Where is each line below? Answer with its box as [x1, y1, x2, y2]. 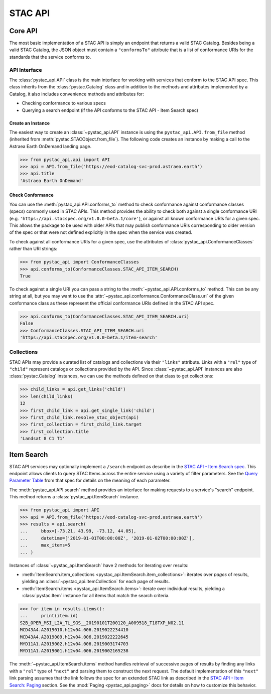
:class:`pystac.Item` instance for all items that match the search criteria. [22, 593, 170, 599]
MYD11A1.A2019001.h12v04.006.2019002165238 [20, 648, 129, 654]
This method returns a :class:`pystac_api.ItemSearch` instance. [9, 494, 140, 500]
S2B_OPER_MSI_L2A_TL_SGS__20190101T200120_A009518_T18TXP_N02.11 [20, 620, 184, 626]
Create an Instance [9, 120, 50, 126]
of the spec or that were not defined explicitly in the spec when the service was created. [9, 229, 193, 235]
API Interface [9, 66, 42, 73]
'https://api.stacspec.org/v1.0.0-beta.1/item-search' [20, 334, 158, 340]
